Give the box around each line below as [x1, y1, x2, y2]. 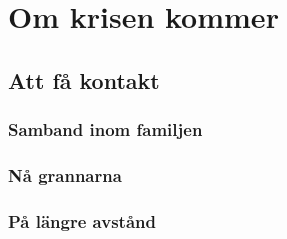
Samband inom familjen [8, 117, 203, 142]
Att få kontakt [8, 64, 160, 95]
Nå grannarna [8, 162, 122, 187]
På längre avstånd [8, 208, 156, 233]
